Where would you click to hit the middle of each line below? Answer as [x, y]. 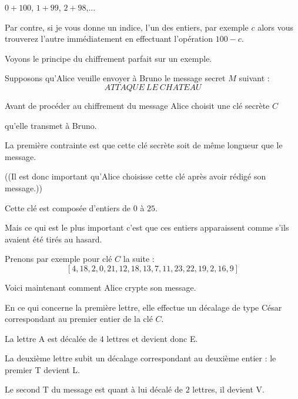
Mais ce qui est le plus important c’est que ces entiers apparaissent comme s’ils [147, 227]
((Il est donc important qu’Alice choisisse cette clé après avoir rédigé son [135, 176]
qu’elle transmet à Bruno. [51, 125]
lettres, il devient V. [228, 389]
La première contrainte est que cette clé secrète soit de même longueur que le [144, 145]
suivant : [254, 78]
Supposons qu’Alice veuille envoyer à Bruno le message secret [115, 78]
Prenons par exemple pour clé [58, 259]
